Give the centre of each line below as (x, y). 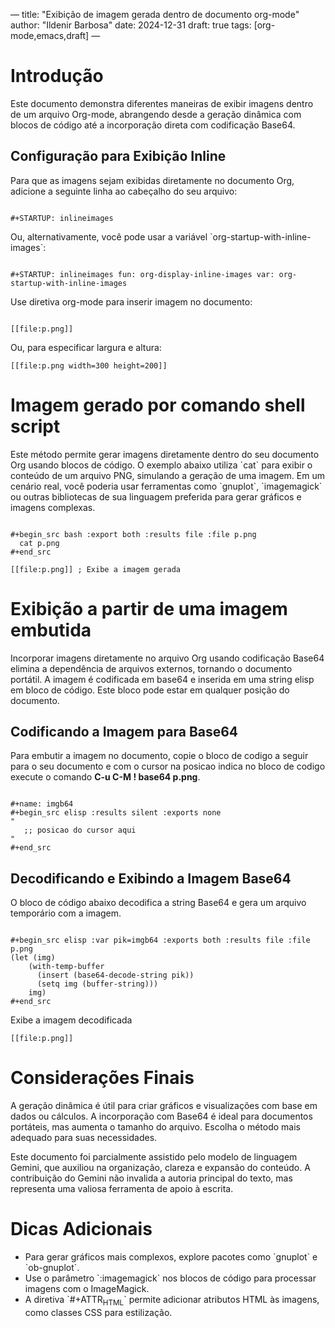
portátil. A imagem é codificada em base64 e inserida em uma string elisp (162, 679)
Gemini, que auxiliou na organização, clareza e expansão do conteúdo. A (160, 1168)
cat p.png (39, 543)
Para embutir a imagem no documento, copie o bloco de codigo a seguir (159, 756)
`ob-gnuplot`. (52, 1268)
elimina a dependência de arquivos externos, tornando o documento (151, 668)
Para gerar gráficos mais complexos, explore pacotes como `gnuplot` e (171, 1257)
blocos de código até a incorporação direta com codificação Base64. (153, 125)
